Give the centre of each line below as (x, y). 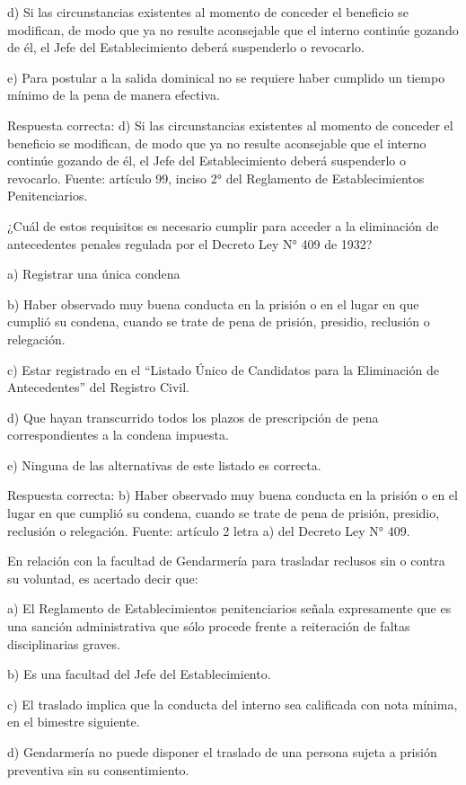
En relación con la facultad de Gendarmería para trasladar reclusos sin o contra (226, 561)
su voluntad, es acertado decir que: (103, 578)
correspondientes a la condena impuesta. (118, 435)
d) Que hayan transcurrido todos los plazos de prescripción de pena (193, 417)
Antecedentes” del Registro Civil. (98, 387)
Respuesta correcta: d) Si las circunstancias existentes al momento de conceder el (230, 125)
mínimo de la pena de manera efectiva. (114, 95)
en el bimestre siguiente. (74, 722)
